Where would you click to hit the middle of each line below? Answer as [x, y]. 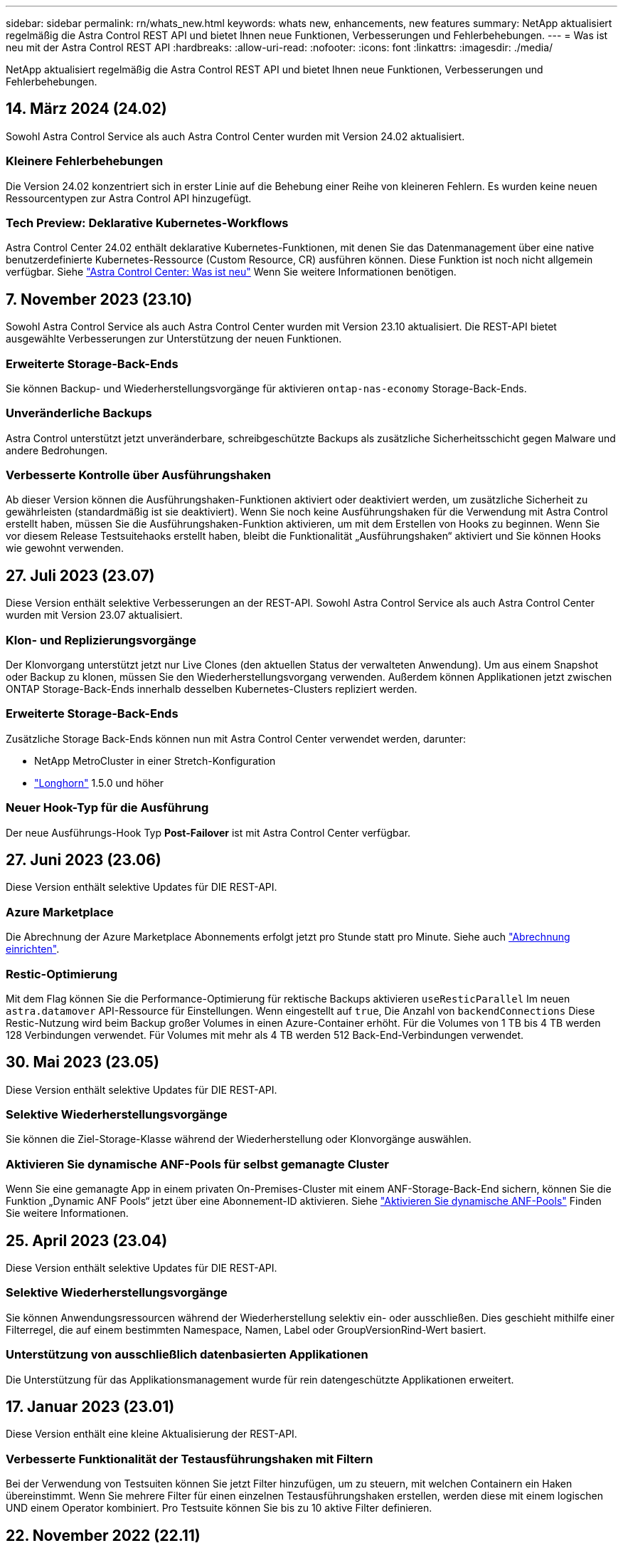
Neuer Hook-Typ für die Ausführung [107, 808]
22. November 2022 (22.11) [103, 1535]
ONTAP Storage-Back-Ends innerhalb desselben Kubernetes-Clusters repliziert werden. [212, 689]
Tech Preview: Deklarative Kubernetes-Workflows [147, 223]
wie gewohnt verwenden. [65, 548]
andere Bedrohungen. [57, 450]
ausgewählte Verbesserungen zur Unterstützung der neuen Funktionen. [174, 339]
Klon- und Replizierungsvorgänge [101, 640]
